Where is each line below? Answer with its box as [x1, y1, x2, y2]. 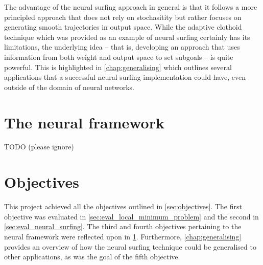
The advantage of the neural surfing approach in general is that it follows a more [4, 2, 257, 12]
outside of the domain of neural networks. [4, 81, 134, 92]
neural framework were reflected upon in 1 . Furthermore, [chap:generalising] [4, 231, 242, 241]
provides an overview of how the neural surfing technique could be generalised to [4, 241, 256, 252]
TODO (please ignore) [4, 141, 74, 152]
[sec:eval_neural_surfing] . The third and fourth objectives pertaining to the [4, 221, 242, 232]
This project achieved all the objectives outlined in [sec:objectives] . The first [4, 201, 242, 212]
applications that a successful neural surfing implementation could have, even [4, 72, 246, 82]
